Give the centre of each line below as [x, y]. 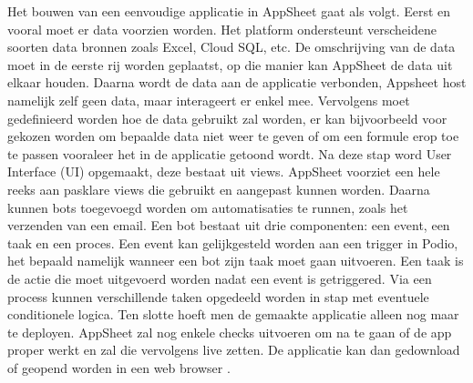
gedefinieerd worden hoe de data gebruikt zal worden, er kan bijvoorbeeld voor [227, 118]
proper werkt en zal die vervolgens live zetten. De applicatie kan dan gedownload [234, 350]
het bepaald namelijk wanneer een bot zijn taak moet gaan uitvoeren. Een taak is [236, 261]
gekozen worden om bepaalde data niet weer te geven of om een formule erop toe [233, 136]
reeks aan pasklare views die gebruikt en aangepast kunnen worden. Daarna [219, 189]
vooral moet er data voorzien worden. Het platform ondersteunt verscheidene [222, 29]
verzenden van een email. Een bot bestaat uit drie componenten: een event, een [229, 225]
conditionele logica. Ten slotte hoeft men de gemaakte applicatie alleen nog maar [233, 314]
